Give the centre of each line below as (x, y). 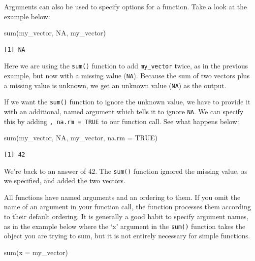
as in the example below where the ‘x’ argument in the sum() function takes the (125, 226)
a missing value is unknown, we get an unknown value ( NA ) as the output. (115, 85)
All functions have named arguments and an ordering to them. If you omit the (122, 197)
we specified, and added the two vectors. (65, 180)
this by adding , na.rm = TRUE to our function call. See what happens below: (122, 121)
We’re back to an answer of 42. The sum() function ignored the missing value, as (126, 171)
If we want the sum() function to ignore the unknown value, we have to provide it (127, 102)
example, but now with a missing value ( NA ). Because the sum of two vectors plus (127, 76)
